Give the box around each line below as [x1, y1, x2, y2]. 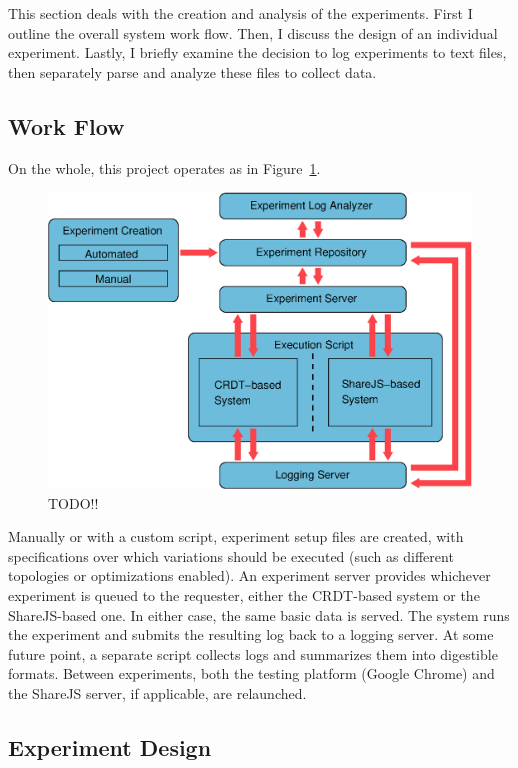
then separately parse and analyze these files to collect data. [8, 61, 377, 82]
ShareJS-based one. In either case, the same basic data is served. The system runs [8, 604, 510, 625]
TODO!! [48, 492, 99, 513]
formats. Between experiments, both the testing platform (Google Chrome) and [8, 663, 495, 684]
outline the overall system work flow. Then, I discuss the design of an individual [8, 22, 498, 43]
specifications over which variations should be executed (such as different [8, 545, 454, 566]
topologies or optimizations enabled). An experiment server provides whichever [8, 565, 491, 586]
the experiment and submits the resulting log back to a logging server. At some [8, 624, 494, 645]
